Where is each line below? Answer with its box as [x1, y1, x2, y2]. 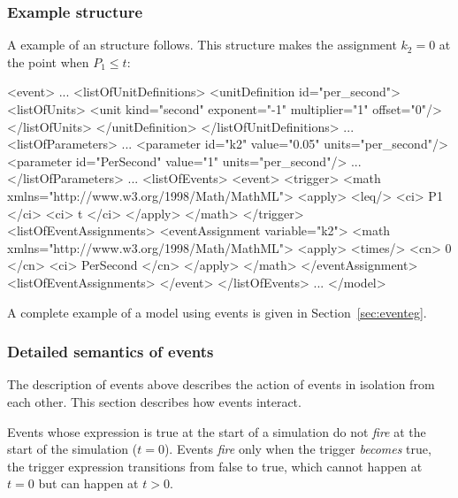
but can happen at [38, 474, 139, 493]
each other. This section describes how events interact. [7, 392, 302, 410]
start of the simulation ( [7, 440, 138, 458]
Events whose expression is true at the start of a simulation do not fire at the [7, 422, 426, 441]
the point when [7, 52, 89, 71]
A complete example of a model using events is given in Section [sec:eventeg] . [7, 303, 427, 321]
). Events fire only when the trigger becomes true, [164, 440, 431, 458]
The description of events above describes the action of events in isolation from [7, 375, 435, 394]
